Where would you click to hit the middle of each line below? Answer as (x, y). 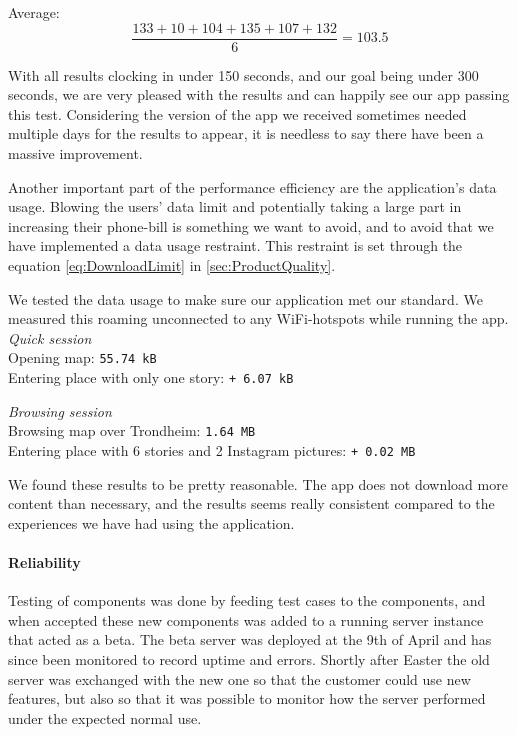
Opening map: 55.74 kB (82, 357)
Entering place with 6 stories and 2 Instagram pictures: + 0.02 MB (212, 449)
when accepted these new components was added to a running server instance (246, 619)
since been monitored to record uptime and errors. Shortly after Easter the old (249, 658)
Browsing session (60, 410)
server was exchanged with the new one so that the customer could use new (239, 678)
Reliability (44, 561)
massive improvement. (75, 153)
